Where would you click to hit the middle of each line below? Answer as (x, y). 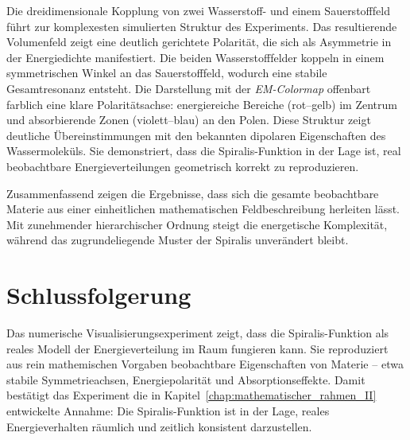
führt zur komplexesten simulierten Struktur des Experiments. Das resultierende (202, 26)
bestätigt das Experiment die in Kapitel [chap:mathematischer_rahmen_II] (191, 395)
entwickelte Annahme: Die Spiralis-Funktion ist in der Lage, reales (168, 411)
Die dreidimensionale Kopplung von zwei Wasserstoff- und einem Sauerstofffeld (198, 10)
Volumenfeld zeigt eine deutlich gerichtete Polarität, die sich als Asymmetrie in (199, 42)
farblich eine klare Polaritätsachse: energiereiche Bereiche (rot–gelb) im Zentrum (202, 104)
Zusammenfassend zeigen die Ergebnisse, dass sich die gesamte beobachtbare (193, 193)
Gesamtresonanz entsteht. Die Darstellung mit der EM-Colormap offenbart (189, 88)
